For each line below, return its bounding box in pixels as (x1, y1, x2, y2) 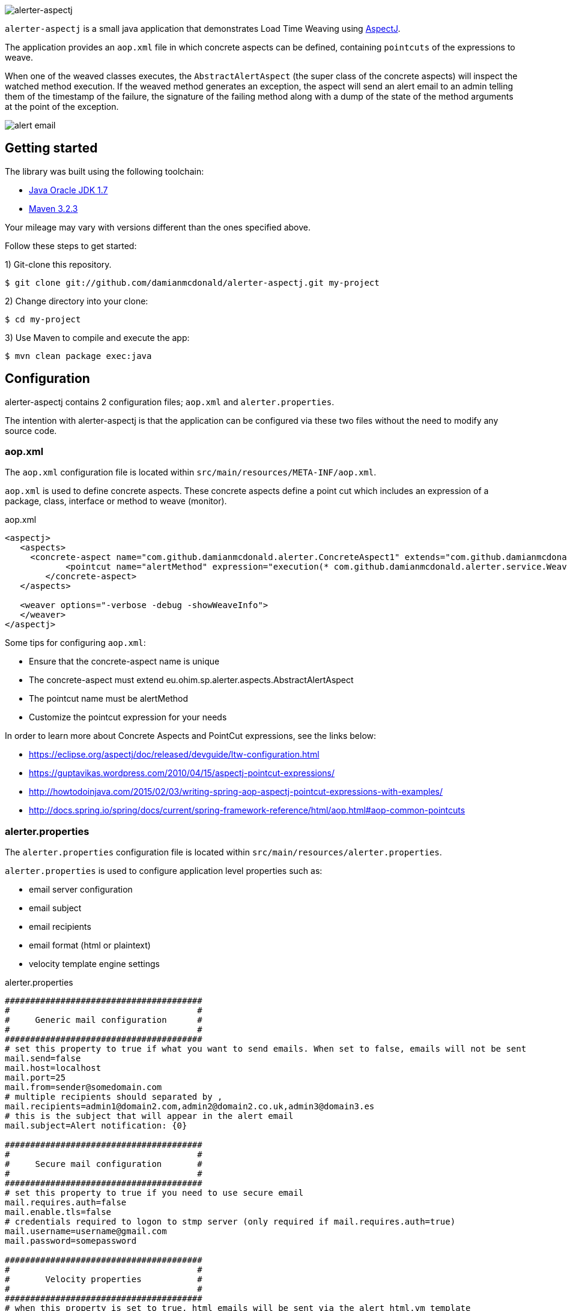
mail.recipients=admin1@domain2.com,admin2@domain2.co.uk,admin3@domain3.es (5, 1102, 375, 1112)
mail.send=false (5, 1053, 81, 1064)
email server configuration (29, 884, 133, 895)
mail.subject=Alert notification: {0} (5, 1121, 187, 1131)
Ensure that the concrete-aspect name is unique (29, 656, 220, 667)
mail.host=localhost (5, 1063, 102, 1073)
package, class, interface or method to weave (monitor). (5, 496, 227, 507)
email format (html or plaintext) (29, 940, 151, 951)
